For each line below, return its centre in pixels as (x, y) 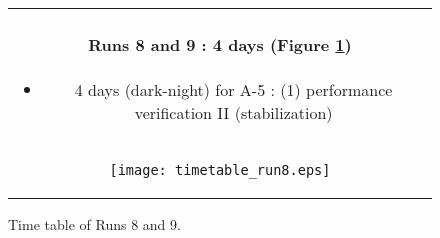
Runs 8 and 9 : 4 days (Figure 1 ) (220, 45)
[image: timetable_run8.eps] (220, 169)
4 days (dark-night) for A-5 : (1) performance (233, 89)
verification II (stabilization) (233, 112)
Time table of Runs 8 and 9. (94, 223)
